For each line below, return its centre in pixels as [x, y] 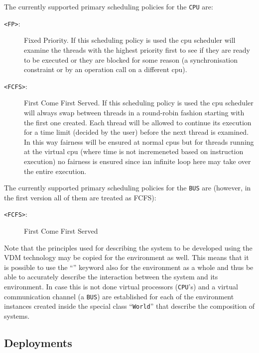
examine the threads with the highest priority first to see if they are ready [137, 49]
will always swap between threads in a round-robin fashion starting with [134, 112]
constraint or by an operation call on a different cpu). [106, 69]
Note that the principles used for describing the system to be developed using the [128, 247]
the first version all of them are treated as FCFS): [80, 197]
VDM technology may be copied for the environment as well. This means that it [127, 257]
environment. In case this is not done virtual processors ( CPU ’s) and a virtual [121, 286]
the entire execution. [55, 171]
